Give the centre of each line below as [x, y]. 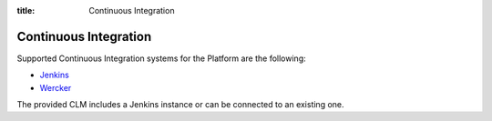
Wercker [56, 87]
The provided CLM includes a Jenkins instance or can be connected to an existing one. [181, 105]
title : [26, 10]
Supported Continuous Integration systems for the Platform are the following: [161, 58]
